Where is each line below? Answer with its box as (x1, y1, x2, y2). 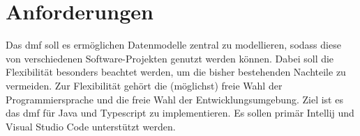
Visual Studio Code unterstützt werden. (6, 119, 176, 133)
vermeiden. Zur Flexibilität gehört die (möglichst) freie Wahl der (6, 78, 283, 92)
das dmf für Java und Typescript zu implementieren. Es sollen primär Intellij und (6, 105, 354, 120)
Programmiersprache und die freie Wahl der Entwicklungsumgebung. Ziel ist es (6, 92, 343, 106)
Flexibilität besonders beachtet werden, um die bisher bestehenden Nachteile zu (6, 65, 346, 79)
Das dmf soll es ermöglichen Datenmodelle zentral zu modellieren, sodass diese (6, 37, 341, 52)
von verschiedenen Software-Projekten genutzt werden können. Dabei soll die (6, 51, 334, 65)
